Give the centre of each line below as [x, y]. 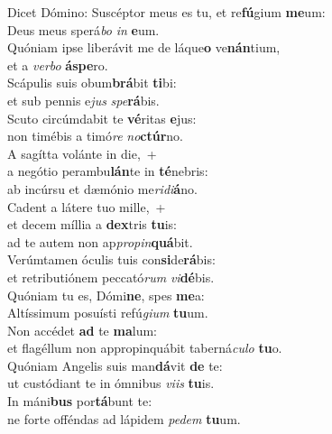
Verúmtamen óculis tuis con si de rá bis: [111, 259]
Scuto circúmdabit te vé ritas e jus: [102, 118]
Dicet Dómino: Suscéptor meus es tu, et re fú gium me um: [166, 12]
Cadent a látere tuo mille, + [87, 206]
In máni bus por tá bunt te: [80, 401]
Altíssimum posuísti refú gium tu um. [108, 313]
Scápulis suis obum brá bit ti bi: [92, 83]
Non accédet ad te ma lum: [82, 330]
